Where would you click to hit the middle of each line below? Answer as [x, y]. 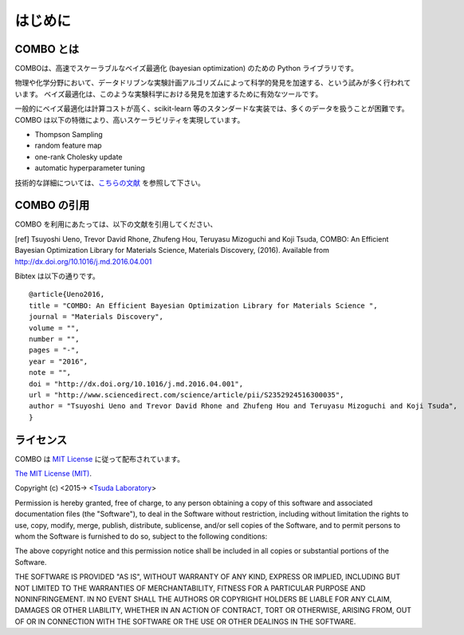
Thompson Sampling [69, 135]
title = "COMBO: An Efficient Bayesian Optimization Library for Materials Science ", [203, 306]
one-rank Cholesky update [79, 156]
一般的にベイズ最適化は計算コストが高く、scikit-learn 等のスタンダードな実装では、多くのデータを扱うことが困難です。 [212, 108]
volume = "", [54, 328]
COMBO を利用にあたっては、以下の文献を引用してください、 [116, 224]
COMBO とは [47, 49]
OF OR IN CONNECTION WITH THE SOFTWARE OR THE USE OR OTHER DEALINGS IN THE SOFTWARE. [185, 621]
